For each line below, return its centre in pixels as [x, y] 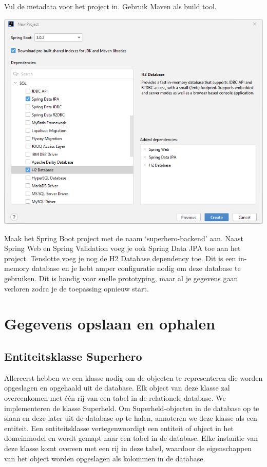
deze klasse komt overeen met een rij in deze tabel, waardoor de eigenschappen [128, 448]
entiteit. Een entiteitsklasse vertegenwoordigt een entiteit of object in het [119, 428]
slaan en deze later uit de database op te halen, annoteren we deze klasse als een [131, 418]
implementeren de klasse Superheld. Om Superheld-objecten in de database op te [132, 408]
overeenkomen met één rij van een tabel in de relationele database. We [115, 397]
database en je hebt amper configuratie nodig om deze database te [136, 268]
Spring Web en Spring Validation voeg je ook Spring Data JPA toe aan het [122, 248]
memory [17, 268]
